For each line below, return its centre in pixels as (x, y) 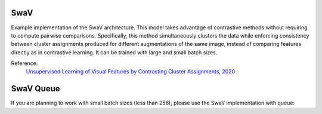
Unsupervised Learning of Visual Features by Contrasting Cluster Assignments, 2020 (131, 72)
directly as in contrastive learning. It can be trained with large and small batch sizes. (114, 52)
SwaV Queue (35, 89)
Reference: (24, 63)
